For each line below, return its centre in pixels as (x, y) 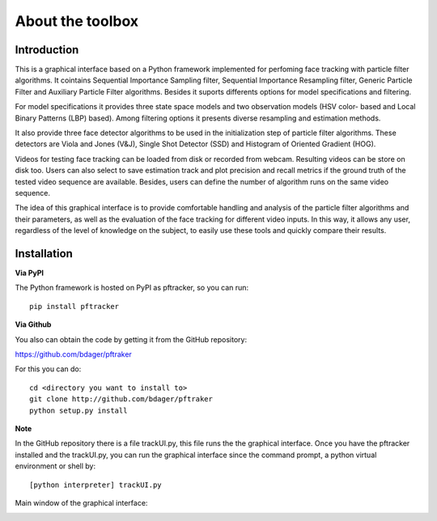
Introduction (47, 50)
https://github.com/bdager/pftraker (74, 354)
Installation (44, 254)
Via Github (33, 324)
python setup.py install (78, 410)
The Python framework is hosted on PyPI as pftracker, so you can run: (132, 288)
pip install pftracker (74, 306)
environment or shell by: (55, 466)
